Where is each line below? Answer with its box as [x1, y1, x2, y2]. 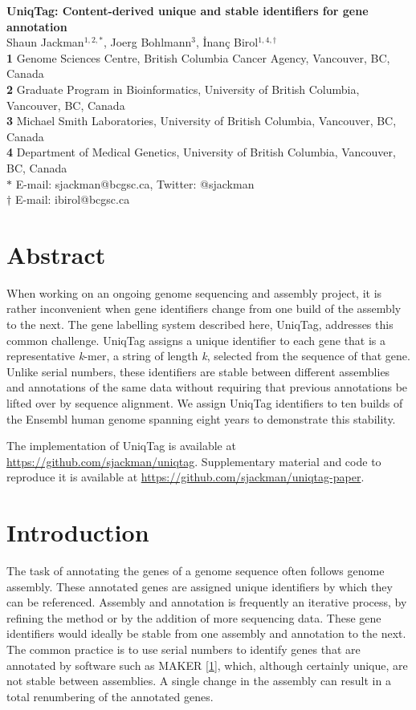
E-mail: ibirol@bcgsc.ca [14, 191, 130, 208]
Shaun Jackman [6, 34, 84, 51]
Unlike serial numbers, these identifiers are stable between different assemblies [6, 363, 390, 379]
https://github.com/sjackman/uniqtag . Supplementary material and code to [6, 452, 381, 469]
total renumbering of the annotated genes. [6, 688, 214, 704]
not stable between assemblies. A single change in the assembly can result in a [6, 672, 391, 689]
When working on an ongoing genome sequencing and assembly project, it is [6, 284, 382, 301]
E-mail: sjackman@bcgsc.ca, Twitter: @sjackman [15, 175, 255, 192]
